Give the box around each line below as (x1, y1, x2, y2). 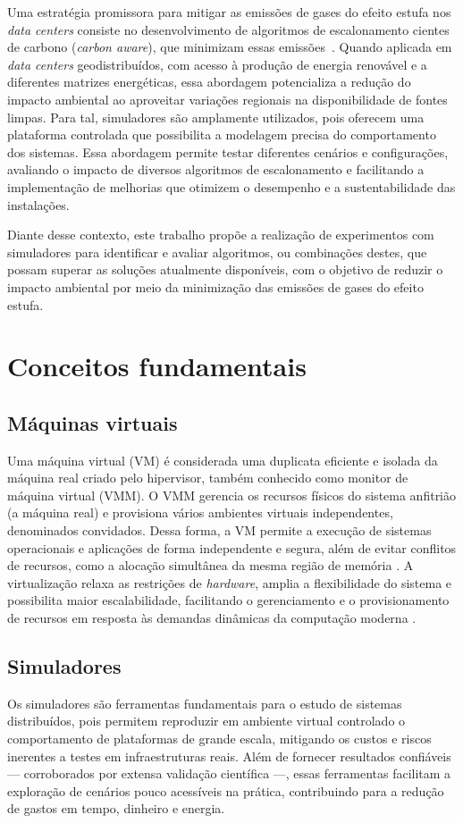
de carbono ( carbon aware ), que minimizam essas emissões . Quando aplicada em (7, 38, 452, 56)
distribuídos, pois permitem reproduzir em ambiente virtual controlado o (7, 711, 406, 730)
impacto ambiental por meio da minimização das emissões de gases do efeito (7, 277, 424, 296)
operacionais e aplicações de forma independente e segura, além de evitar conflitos (7, 538, 457, 557)
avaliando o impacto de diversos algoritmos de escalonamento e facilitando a (7, 160, 425, 179)
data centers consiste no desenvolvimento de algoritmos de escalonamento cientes (7, 20, 450, 38)
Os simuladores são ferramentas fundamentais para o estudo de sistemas (7, 693, 402, 712)
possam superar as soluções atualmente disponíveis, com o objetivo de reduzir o (7, 260, 443, 279)
